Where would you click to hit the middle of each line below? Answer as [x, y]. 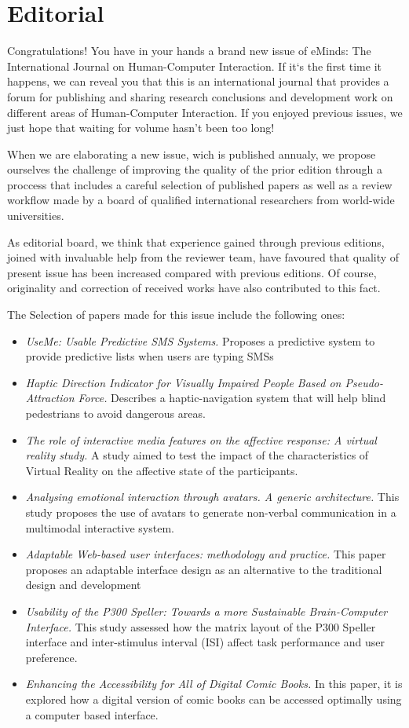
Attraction [50, 398]
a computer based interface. [92, 714]
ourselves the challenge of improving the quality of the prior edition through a [195, 169]
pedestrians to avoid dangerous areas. [115, 413]
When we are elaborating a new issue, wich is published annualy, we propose [192, 154]
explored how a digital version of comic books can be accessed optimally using [214, 699]
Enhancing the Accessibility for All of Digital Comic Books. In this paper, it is [214, 684]
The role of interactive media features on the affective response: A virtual [201, 439]
